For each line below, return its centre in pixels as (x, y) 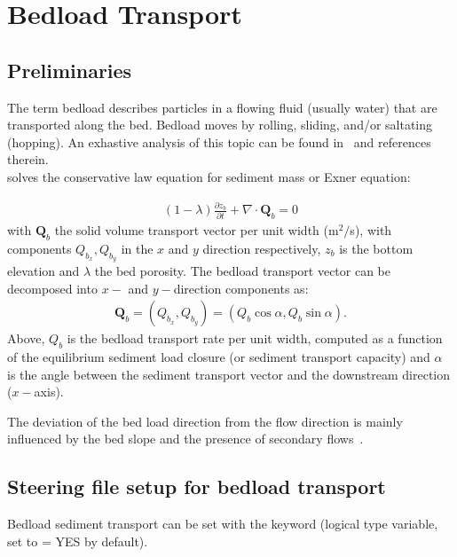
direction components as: (241, 288)
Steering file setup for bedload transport (197, 486)
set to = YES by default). (78, 541)
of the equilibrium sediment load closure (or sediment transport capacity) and (219, 357)
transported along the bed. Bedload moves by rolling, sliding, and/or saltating (220, 125)
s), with (371, 230)
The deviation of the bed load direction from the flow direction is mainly (205, 421)
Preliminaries (70, 70)
